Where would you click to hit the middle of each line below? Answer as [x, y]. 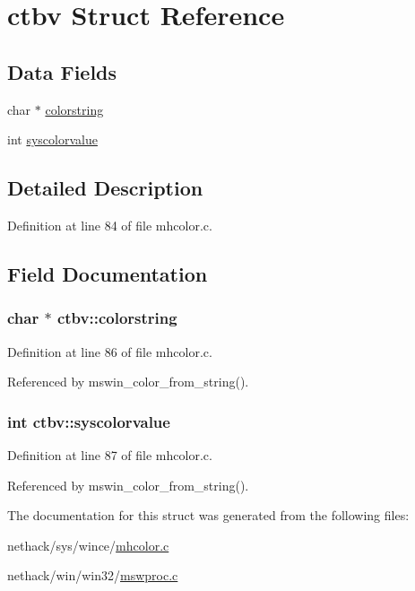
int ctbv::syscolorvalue [89, 421]
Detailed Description [105, 188]
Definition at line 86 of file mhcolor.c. [110, 351]
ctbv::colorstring [117, 318]
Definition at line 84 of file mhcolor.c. [110, 225]
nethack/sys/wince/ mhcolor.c [88, 545]
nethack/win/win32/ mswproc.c [93, 575]
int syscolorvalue [52, 139]
